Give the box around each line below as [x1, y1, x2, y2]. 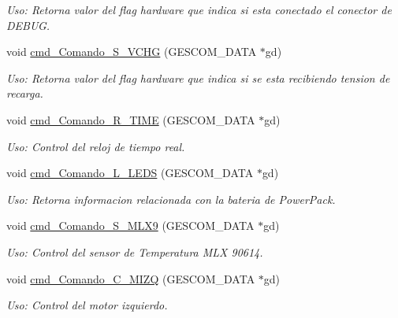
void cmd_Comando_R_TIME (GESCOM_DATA [6, 111, 255, 128]
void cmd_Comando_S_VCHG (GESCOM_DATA [6, 43, 257, 60]
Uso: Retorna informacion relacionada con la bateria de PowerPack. [6, 190, 336, 207]
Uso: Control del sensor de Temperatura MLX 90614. [6, 243, 263, 260]
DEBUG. [6, 17, 50, 33]
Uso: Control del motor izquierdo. [6, 297, 168, 313]
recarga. [6, 85, 43, 102]
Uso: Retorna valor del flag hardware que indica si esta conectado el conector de [6, 2, 392, 17]
